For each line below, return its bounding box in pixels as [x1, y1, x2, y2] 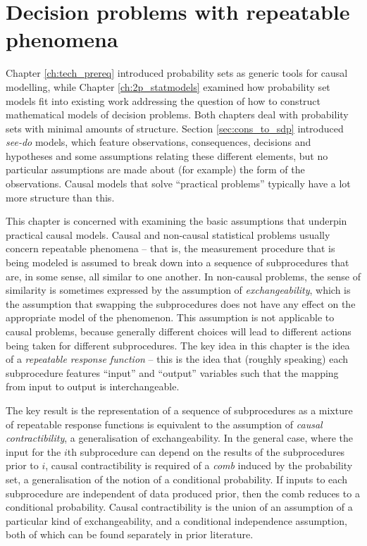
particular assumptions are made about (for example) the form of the [6, 162, 305, 177]
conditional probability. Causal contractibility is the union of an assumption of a [6, 500, 353, 514]
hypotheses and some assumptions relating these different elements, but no [6, 148, 328, 163]
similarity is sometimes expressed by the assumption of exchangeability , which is [6, 283, 351, 297]
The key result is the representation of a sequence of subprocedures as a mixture [6, 402, 353, 417]
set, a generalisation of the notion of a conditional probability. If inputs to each [6, 471, 347, 486]
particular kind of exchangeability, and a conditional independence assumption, [6, 513, 347, 528]
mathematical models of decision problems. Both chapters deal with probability [6, 107, 349, 122]
